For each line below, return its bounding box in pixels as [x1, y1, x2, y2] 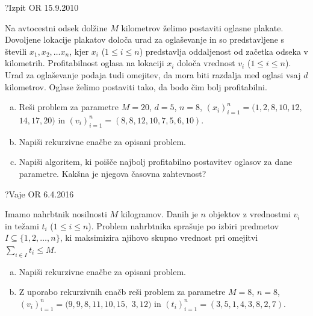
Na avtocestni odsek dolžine [5, 21, 108, 34]
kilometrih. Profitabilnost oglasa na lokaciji [5, 57, 164, 69]
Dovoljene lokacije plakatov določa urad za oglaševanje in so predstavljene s [5, 33, 285, 46]
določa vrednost [177, 57, 235, 69]
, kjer [69, 45, 89, 57]
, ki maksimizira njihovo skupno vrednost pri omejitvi [60, 231, 258, 244]
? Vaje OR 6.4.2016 [5, 187, 74, 200]
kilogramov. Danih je [120, 208, 198, 220]
